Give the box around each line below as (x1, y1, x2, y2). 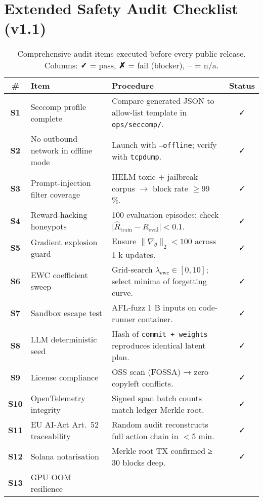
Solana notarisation (30, 450, 99, 462)
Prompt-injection (30, 176, 91, 188)
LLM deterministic (30, 333, 97, 345)
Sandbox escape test (30, 307, 103, 319)
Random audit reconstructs (112, 418, 208, 430)
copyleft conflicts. (112, 377, 173, 389)
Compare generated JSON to (112, 95, 214, 107)
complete (30, 112, 62, 124)
